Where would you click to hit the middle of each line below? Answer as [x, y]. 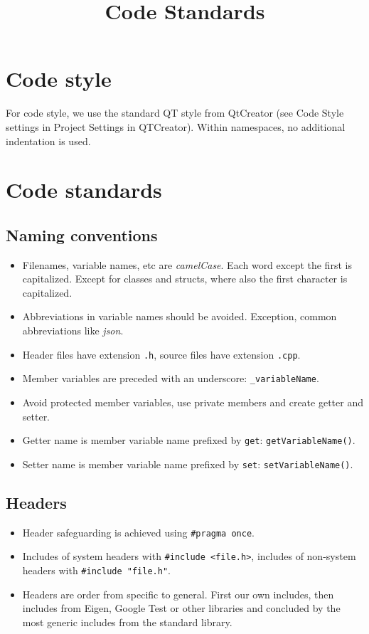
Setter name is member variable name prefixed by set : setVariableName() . [188, 464]
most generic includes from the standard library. [127, 622]
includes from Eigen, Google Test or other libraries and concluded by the [181, 608]
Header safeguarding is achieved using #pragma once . [138, 532]
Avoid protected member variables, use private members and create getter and [193, 402]
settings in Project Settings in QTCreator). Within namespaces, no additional [176, 126]
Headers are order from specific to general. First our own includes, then [178, 594]
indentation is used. [48, 141]
